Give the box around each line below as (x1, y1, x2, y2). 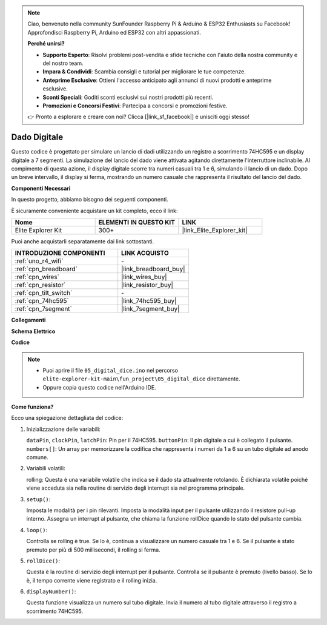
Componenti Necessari (11, 184, 71, 192)
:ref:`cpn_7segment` (15, 305, 73, 313)
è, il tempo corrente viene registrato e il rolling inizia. (26, 576, 157, 584)
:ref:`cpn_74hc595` (15, 297, 69, 305)
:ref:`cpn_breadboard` (15, 265, 78, 273)
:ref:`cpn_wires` (15, 273, 60, 282)
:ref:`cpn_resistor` (15, 281, 66, 289)
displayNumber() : (26, 588, 76, 595)
